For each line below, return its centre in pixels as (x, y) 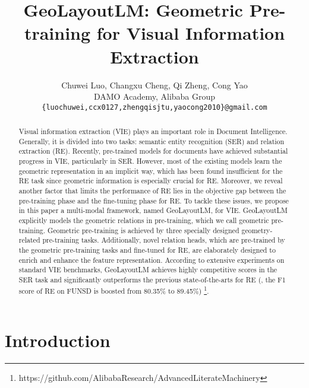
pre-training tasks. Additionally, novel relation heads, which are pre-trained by (164, 240)
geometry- (257, 230)
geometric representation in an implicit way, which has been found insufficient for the (151, 171)
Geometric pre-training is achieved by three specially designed (144, 230)
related (29, 240)
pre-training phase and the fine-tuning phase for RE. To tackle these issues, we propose (154, 200)
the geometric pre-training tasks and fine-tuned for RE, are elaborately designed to (147, 250)
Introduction (58, 340)
